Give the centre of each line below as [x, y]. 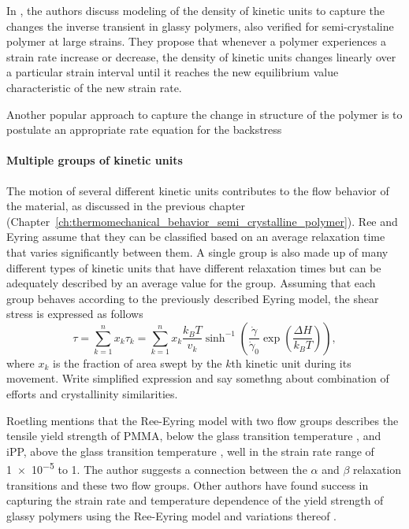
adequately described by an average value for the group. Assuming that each [191, 283]
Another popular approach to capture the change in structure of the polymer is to [204, 114]
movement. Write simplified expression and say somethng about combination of [198, 378]
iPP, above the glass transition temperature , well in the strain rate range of [190, 451]
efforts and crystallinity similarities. [92, 394]
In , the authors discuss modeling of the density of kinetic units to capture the [196, 10]
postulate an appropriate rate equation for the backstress [144, 129]
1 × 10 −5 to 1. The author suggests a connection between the [157, 468]
